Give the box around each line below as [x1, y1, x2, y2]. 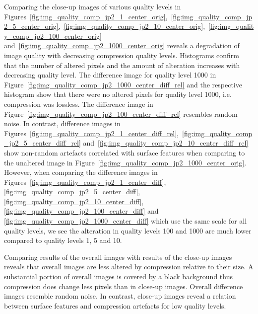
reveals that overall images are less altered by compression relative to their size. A [4, 261, 254, 272]
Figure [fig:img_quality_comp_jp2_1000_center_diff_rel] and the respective [4, 79, 242, 89]
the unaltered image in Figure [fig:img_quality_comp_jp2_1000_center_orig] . [4, 157, 247, 167]
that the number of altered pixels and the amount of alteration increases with [4, 60, 240, 70]
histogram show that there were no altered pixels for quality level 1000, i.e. [4, 89, 232, 99]
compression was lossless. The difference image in [4, 98, 153, 109]
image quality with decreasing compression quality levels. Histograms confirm [4, 50, 239, 60]
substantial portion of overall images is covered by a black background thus [4, 271, 233, 282]
